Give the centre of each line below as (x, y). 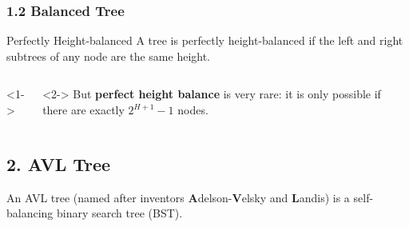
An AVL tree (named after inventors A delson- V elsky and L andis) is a (178, 197)
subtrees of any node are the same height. (109, 56)
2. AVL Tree (59, 163)
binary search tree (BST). (120, 213)
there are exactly (83, 110)
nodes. (193, 110)
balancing (30, 213)
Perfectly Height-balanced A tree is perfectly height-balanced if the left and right (205, 40)
